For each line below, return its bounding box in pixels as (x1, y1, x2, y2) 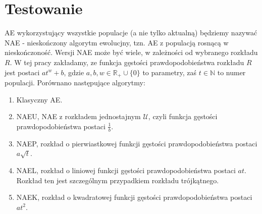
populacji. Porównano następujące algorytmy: (5, 77, 145, 87)
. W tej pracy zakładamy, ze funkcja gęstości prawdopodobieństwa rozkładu (10, 57, 244, 67)
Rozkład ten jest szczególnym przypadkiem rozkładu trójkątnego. (16, 175, 219, 185)
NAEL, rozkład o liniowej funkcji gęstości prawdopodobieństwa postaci (16, 165, 236, 175)
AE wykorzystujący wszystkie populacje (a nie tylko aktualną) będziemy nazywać (5, 27, 257, 38)
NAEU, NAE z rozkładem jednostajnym (16, 111, 141, 122)
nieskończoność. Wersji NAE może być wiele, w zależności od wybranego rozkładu (5, 47, 258, 58)
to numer (217, 67, 246, 77)
